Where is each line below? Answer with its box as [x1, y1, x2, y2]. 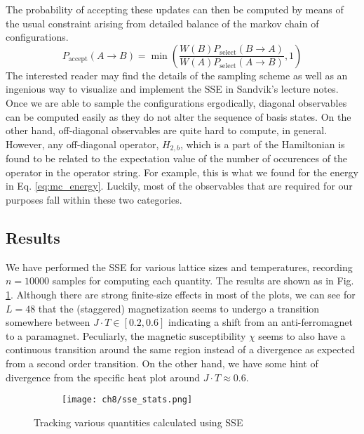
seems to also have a [258, 328, 346, 343]
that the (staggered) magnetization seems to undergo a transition [38, 301, 320, 315]
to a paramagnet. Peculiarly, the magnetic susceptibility [6, 328, 246, 343]
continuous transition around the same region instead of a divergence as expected [6, 342, 355, 357]
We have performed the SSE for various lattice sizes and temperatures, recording [6, 259, 353, 274]
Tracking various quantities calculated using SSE [34, 414, 243, 429]
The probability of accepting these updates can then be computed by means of [6, 2, 344, 16]
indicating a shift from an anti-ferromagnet [168, 315, 353, 329]
